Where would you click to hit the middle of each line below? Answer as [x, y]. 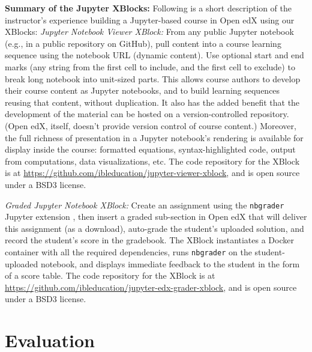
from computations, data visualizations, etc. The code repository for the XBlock [152, 161]
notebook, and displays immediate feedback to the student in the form [170, 263]
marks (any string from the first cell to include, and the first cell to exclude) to [150, 66]
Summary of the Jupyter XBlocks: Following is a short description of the [148, 8]
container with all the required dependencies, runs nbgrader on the [128, 251]
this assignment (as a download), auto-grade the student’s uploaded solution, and [154, 228]
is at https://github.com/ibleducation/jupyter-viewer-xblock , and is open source [152, 173]
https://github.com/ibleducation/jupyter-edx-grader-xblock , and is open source [151, 287]
